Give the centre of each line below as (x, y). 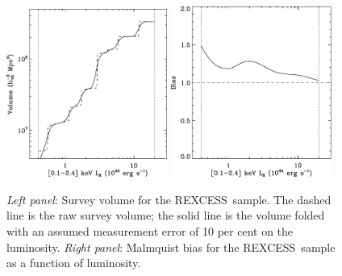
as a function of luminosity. (74, 263)
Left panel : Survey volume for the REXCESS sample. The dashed (169, 199)
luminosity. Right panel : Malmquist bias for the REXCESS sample (171, 247)
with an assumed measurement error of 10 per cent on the (150, 231)
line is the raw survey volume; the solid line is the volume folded (166, 215)
